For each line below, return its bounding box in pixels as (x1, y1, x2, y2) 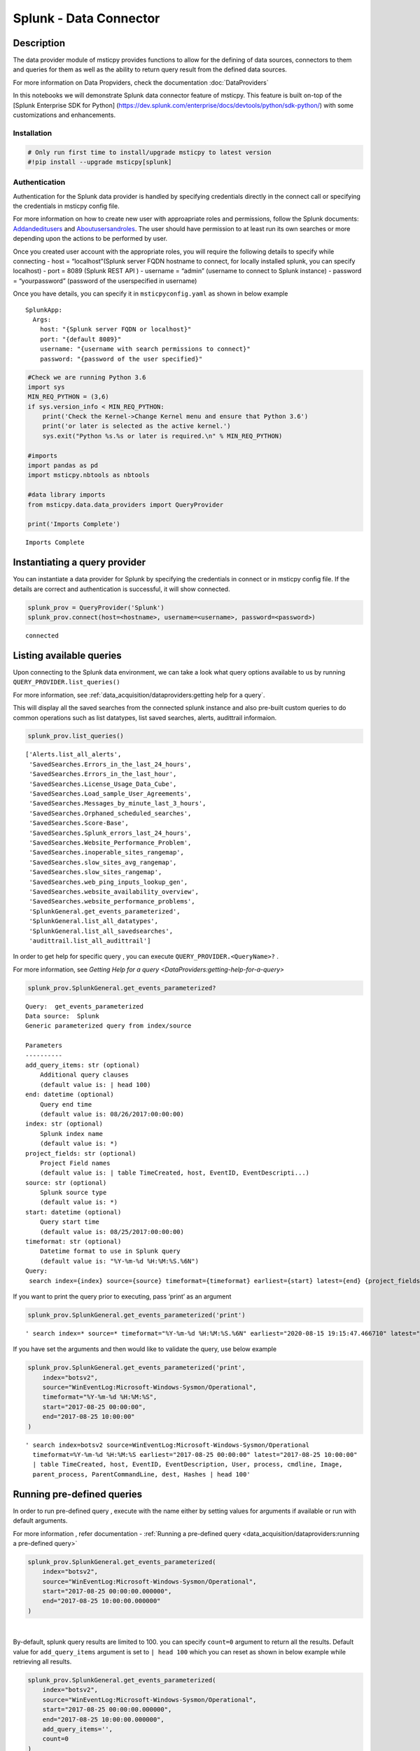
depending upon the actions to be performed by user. (13, 235, 168, 243)
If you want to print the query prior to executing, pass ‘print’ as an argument (13, 1292, 232, 1301)
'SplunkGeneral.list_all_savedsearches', (29, 927, 174, 935)
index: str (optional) (25, 1120, 104, 1128)
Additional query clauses (39, 1071, 129, 1079)
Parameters (25, 1041, 63, 1050)
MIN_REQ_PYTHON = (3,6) (27, 393, 110, 401)
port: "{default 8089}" (39, 335, 122, 343)
